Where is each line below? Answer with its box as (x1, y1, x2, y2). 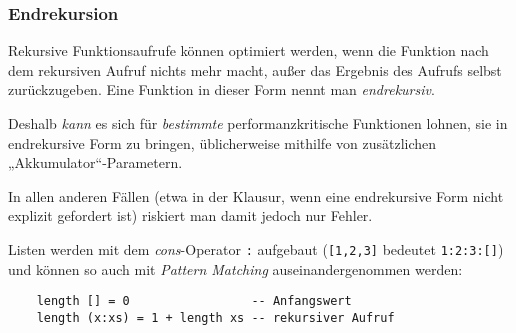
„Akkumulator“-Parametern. (8, 152, 183, 173)
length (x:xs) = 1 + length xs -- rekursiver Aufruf (36, 310, 395, 325)
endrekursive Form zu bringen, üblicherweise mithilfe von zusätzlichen (8, 132, 437, 153)
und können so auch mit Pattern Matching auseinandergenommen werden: (8, 258, 463, 279)
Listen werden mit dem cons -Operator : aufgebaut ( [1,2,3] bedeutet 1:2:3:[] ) (8, 238, 504, 259)
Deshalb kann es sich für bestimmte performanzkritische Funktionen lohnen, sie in (8, 113, 508, 133)
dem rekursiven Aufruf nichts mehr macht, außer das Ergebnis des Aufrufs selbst (8, 59, 502, 80)
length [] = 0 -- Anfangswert (36, 294, 352, 309)
